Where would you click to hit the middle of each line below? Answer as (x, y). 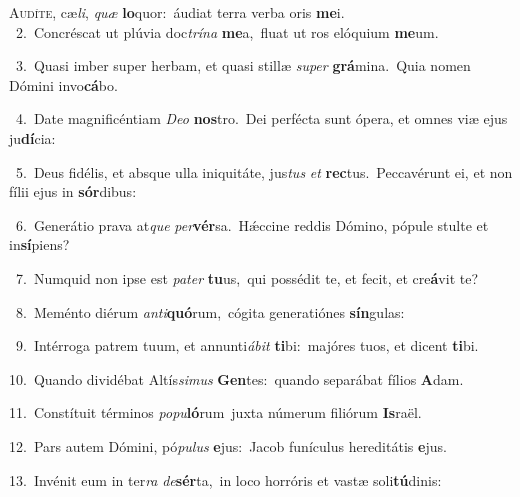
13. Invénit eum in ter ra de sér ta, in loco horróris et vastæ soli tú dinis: (225, 479)
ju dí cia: (32, 137)
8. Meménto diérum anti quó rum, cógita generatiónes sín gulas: (210, 311)
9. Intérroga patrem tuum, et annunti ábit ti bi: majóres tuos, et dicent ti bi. (247, 345)
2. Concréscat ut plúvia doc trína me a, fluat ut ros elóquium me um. (227, 31)
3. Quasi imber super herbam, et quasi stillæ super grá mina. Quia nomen (243, 65)
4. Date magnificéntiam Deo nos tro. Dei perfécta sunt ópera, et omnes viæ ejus (261, 118)
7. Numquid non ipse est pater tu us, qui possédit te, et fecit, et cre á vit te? (247, 277)
